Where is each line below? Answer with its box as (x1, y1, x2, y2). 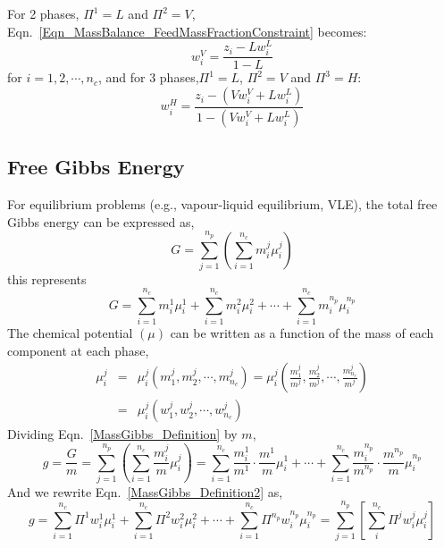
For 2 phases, (7, 4, 80, 22)
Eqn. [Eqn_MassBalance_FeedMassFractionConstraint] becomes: (7, 21, 367, 40)
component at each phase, (7, 341, 149, 359)
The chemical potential (7, 323, 133, 341)
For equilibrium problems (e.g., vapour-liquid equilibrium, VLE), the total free (7, 195, 438, 214)
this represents (7, 269, 87, 288)
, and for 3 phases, (97, 68, 199, 87)
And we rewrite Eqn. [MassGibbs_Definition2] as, (7, 482, 283, 501)
